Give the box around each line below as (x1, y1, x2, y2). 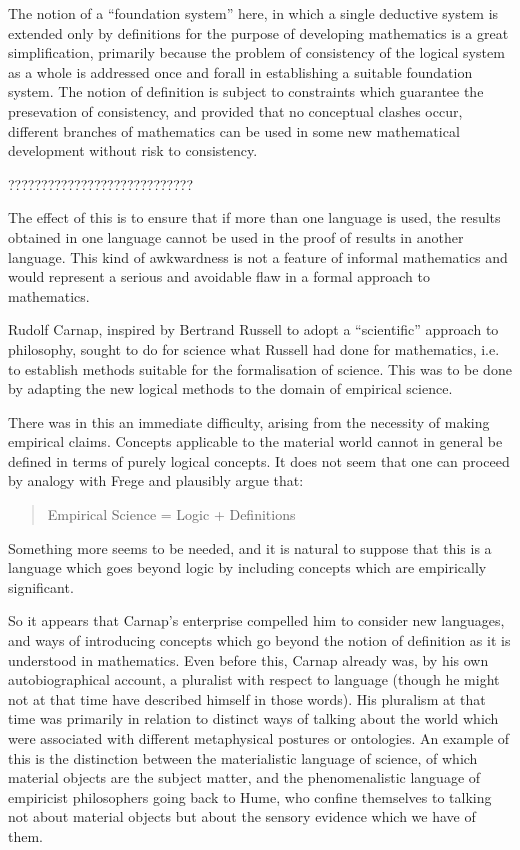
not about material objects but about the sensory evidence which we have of (8, 806, 476, 827)
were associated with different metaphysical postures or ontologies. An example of (8, 728, 510, 748)
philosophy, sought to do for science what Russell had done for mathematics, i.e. (8, 338, 500, 359)
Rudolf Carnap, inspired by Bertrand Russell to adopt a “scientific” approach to (8, 319, 499, 340)
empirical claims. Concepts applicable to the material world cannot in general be (8, 431, 503, 452)
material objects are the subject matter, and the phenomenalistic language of (8, 767, 481, 788)
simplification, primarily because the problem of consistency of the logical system (8, 42, 505, 63)
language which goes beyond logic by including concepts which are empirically (8, 557, 487, 578)
